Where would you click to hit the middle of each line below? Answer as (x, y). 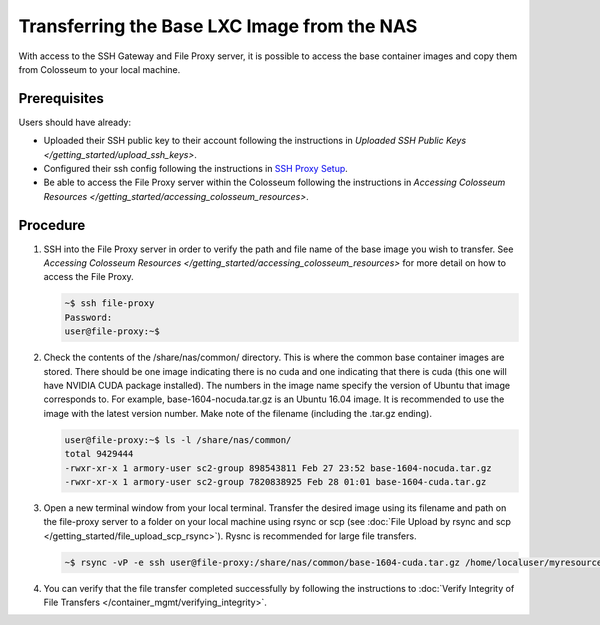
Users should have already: (75, 122)
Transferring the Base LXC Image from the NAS (218, 26)
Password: (88, 317)
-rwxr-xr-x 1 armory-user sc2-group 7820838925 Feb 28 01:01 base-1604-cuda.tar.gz (275, 481)
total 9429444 (99, 454)
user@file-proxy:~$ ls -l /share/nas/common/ (178, 439)
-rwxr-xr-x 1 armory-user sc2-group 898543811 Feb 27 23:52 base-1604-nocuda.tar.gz (278, 468)
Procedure (52, 225)
